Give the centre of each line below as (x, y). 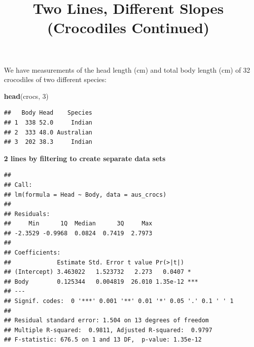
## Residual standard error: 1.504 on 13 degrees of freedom (107, 321)
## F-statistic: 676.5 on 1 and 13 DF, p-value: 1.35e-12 (103, 340)
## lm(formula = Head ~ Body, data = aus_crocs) (85, 195)
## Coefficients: (32, 253)
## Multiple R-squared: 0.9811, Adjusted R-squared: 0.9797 (108, 330)
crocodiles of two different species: (55, 79)
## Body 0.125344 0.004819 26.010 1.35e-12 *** (101, 282)
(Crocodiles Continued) (128, 27)
